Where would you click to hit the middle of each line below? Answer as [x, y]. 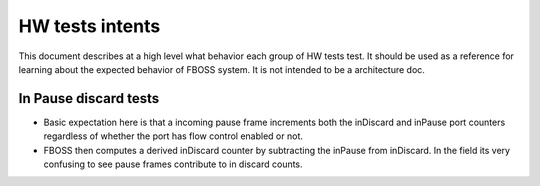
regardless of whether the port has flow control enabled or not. [173, 136]
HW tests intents [89, 26]
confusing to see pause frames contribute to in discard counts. [173, 164]
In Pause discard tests [89, 98]
